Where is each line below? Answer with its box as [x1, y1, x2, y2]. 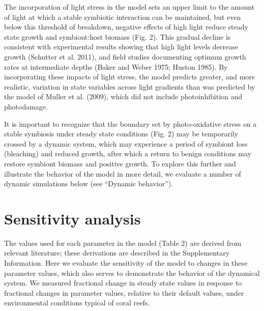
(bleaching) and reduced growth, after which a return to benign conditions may [4, 148, 252, 159]
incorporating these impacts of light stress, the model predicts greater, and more [4, 71, 255, 82]
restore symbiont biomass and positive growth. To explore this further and [4, 158, 236, 168]
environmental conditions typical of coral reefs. [4, 297, 150, 308]
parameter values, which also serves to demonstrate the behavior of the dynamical [4, 267, 260, 278]
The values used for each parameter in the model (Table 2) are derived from [4, 237, 242, 248]
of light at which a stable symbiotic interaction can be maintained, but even [4, 11, 241, 22]
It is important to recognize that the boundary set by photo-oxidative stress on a [4, 118, 257, 129]
